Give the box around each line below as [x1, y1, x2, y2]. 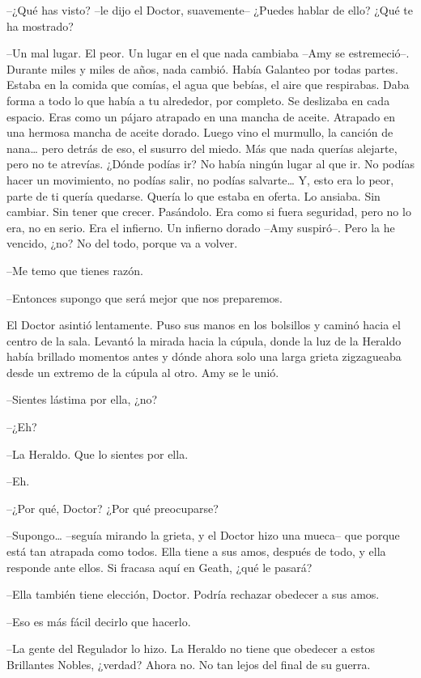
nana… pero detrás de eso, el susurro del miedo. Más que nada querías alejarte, [6, 139, 398, 156]
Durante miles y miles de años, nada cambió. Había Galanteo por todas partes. [6, 60, 398, 77]
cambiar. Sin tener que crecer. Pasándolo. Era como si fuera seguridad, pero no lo [6, 203, 411, 220]
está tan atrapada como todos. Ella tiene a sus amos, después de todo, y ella [6, 543, 386, 560]
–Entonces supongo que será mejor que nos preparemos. [6, 289, 283, 306]
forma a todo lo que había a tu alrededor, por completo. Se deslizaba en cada [6, 91, 390, 108]
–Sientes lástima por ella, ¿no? [6, 391, 158, 408]
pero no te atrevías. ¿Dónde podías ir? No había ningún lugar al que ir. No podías [6, 155, 415, 172]
